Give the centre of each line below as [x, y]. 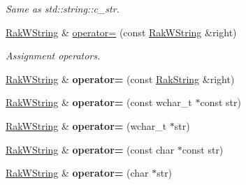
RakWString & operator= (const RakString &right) [120, 79]
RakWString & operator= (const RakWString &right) [121, 32]
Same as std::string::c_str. [63, 8]
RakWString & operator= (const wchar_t [99, 102]
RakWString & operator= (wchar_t [86, 125]
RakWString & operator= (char [77, 173]
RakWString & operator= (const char [90, 149]
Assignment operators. [53, 55]
